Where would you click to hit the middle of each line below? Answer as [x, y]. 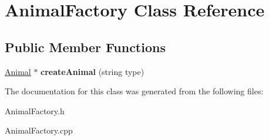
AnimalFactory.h [35, 110]
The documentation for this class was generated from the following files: [134, 91]
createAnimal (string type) [93, 71]
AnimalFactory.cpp [39, 130]
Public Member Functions [85, 47]
